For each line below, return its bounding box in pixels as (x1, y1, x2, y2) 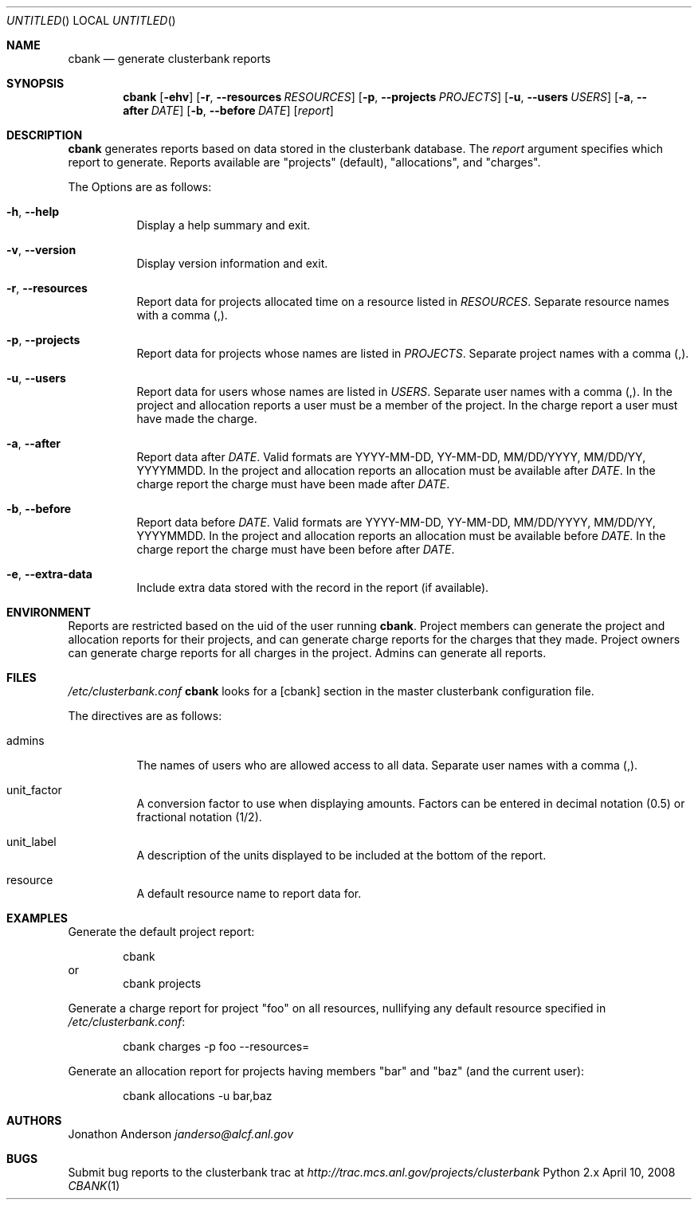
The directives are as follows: (68, 709, 222, 722)
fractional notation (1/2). (136, 810, 262, 824)
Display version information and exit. (136, 256, 328, 270)
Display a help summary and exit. (136, 218, 311, 232)
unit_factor (6, 783, 62, 797)
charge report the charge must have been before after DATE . (136, 542, 455, 556)
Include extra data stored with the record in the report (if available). (136, 581, 489, 594)
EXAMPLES (6, 911, 68, 925)
